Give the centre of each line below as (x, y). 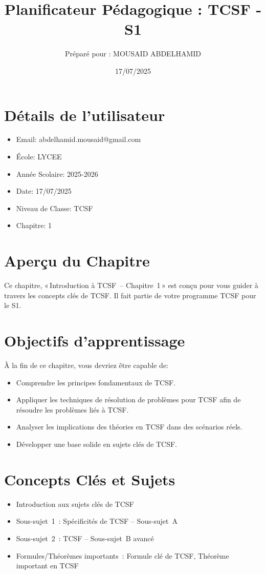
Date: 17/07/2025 (44, 191)
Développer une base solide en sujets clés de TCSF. (97, 444)
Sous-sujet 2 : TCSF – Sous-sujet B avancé (85, 538)
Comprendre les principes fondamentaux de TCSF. (96, 382)
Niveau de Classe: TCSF (54, 208)
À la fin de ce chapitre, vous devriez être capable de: (86, 365)
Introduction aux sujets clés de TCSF (75, 504)
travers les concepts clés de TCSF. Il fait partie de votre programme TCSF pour (130, 295)
